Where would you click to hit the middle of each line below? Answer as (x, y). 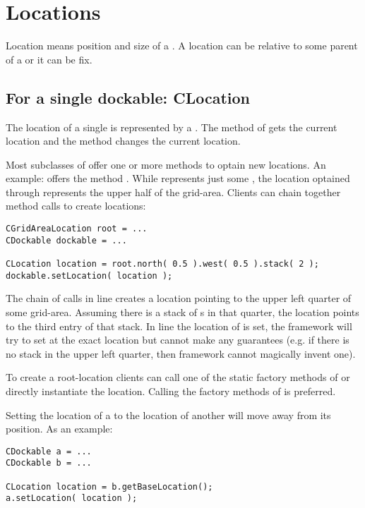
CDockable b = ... (49, 463)
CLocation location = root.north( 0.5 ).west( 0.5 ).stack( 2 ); (162, 264)
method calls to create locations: (76, 206)
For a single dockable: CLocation (128, 97)
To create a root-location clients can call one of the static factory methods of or (178, 377)
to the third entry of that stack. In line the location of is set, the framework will (179, 326)
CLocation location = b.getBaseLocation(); (109, 486)
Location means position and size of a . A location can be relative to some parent (182, 46)
